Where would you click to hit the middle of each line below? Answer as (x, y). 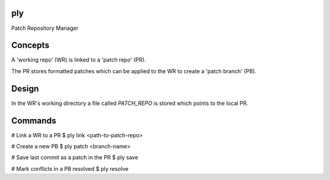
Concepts (30, 45)
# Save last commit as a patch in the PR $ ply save (75, 157)
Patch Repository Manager (45, 28)
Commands (34, 121)
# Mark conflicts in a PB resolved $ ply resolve (70, 168)
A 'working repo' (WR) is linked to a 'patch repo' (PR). (79, 60)
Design (25, 88)
